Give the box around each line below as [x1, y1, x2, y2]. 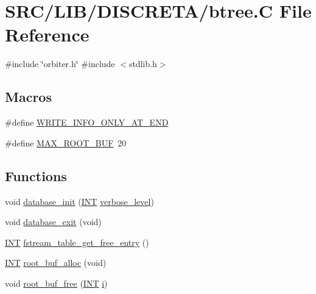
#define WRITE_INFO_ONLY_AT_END [5, 116, 169, 129]
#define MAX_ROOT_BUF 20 [5, 136, 127, 149]
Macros [5, 87, 52, 106]
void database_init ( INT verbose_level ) [5, 195, 154, 207]
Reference [5, 22, 90, 47]
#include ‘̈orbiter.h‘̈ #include [5, 57, 115, 70]
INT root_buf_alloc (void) [5, 256, 107, 269]
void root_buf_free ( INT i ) [5, 276, 108, 289]
